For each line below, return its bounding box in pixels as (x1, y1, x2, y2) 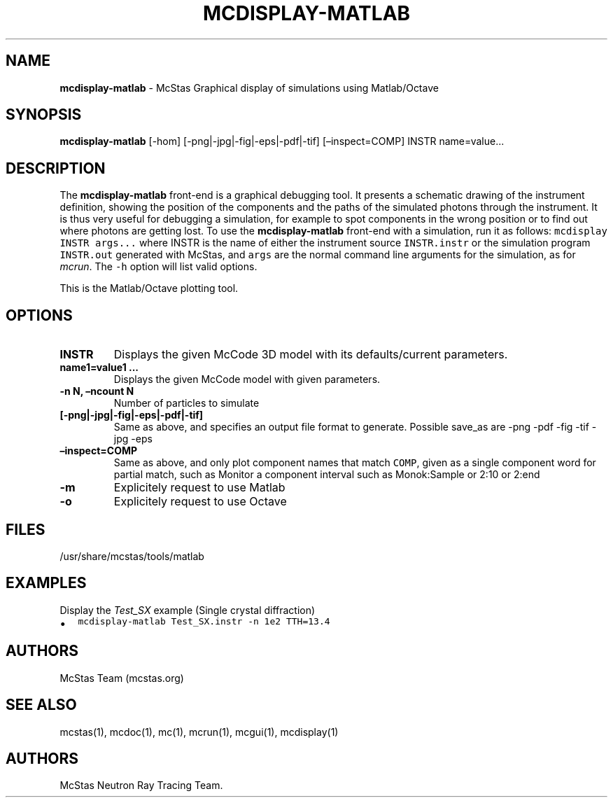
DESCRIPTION (6, 159, 106, 177)
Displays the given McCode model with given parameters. (113, 373, 381, 386)
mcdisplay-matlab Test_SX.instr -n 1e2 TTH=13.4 (78, 615, 330, 627)
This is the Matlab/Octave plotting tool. (59, 282, 239, 295)
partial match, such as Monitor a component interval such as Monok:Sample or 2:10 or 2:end (113, 468, 540, 481)
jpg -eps (113, 433, 153, 445)
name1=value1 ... (59, 361, 139, 374)
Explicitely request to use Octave (113, 494, 287, 509)
